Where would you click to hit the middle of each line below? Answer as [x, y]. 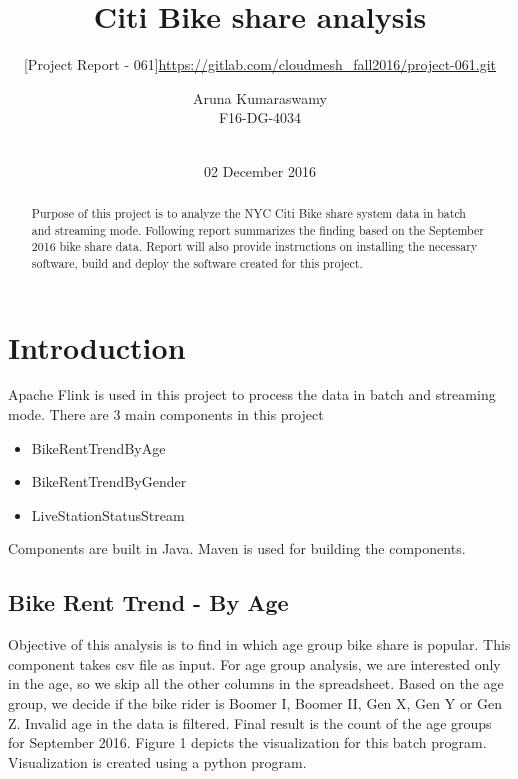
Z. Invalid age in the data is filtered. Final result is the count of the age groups [250, 722]
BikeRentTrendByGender [109, 481]
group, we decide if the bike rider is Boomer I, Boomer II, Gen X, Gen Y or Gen [255, 703]
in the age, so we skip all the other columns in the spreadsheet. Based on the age [256, 683]
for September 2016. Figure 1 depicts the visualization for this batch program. [247, 742]
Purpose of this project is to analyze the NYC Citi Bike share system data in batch [248, 212]
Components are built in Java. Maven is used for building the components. [237, 548]
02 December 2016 [260, 170]
